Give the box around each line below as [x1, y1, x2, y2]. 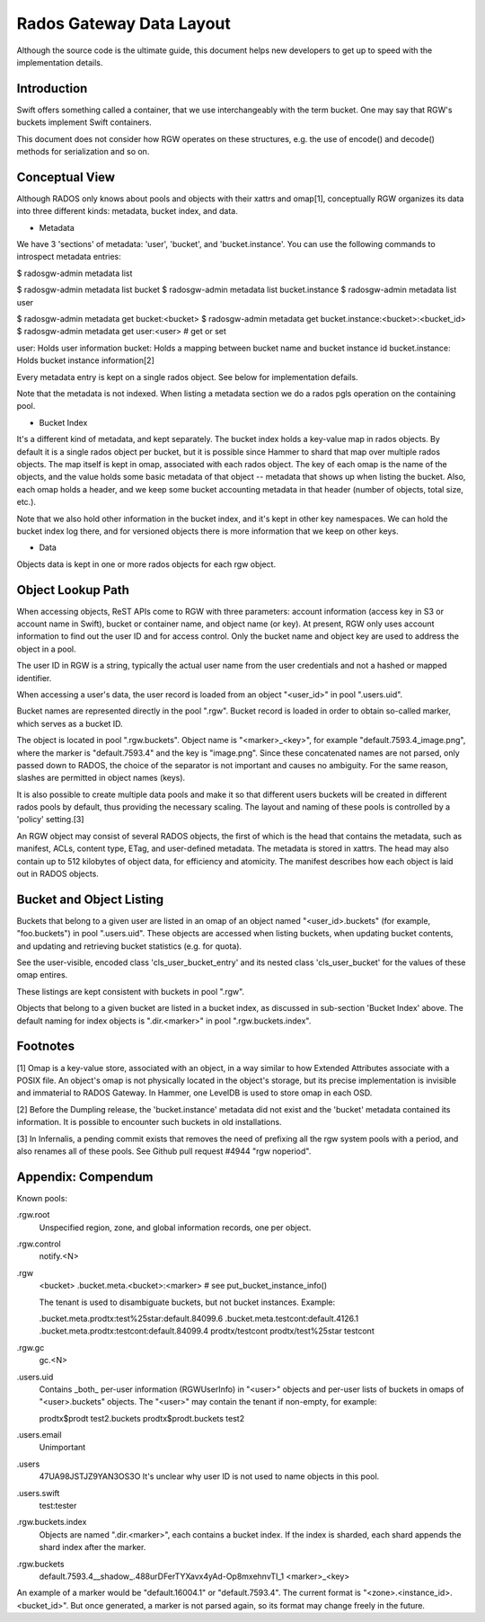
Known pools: [16, 1192, 67, 1203]
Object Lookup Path [16, 582, 130, 598]
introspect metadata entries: [16, 252, 121, 262]
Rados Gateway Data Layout [16, 13, 231, 33]
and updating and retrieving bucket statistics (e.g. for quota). [16, 940, 242, 952]
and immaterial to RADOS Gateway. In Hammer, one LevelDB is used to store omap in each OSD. [16, 1087, 373, 1098]
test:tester [39, 1501, 77, 1511]
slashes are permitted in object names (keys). [16, 773, 186, 784]
